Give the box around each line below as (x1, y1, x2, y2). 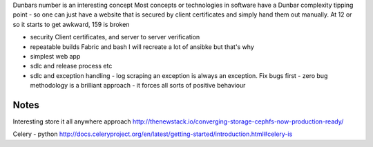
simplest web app (30, 52, 81, 60)
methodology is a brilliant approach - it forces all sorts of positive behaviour (30, 81, 246, 90)
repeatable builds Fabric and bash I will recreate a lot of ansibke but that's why (30, 42, 255, 51)
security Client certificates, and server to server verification (30, 33, 200, 41)
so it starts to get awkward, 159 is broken (12, 20, 130, 28)
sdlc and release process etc (30, 62, 113, 70)
